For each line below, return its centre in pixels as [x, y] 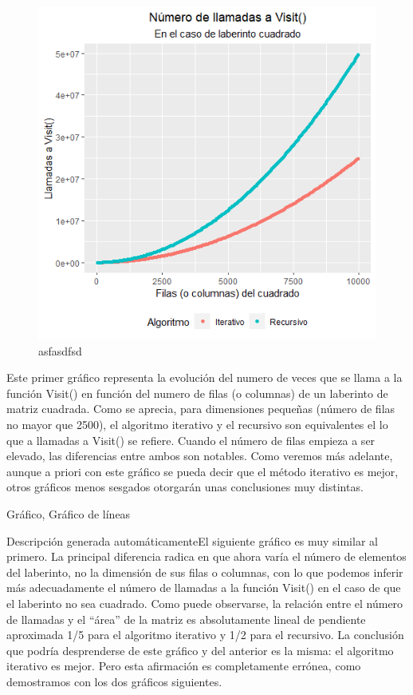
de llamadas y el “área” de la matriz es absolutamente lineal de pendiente [186, 619]
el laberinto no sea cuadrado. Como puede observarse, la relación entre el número [205, 603]
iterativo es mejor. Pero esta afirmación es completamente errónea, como [184, 666]
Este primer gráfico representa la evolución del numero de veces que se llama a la [205, 377]
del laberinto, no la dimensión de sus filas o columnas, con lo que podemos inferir [205, 572]
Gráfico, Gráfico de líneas [69, 514]
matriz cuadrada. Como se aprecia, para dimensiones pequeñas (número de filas [201, 409]
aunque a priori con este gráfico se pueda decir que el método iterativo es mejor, [203, 471]
